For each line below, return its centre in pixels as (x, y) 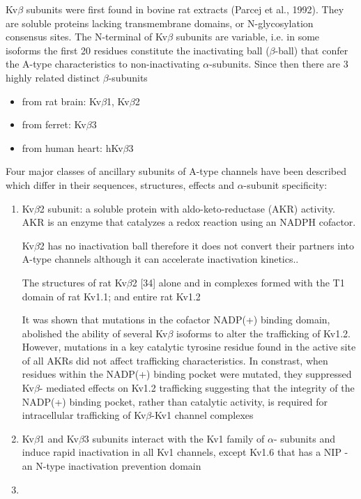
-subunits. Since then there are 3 (279, 64)
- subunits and (304, 438)
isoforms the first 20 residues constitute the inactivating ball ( (138, 50)
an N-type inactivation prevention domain (112, 466)
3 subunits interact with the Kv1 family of (174, 438)
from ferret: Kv (54, 124)
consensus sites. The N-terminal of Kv (87, 37)
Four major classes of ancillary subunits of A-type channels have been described (176, 171)
